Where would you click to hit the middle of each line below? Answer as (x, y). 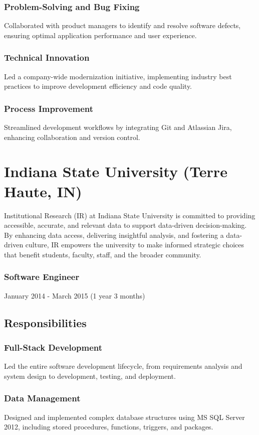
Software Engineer (42, 277)
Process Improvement (49, 108)
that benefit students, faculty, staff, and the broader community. (103, 254)
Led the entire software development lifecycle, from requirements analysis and (123, 366)
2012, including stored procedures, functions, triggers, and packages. (109, 427)
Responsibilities (45, 322)
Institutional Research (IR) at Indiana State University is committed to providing (130, 215)
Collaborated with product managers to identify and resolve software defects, (122, 25)
